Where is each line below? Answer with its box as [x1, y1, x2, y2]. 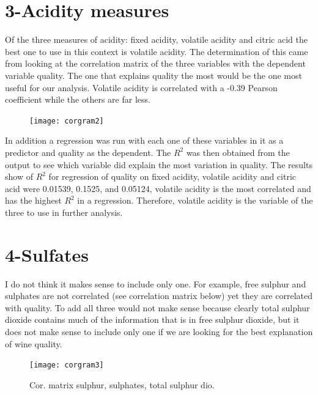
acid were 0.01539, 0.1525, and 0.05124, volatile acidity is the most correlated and [5, 182, 311, 194]
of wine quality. [5, 337, 62, 350]
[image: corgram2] [29, 116, 104, 125]
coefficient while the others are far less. [5, 93, 150, 106]
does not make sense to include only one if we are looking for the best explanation [5, 325, 313, 338]
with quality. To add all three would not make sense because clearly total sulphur [5, 301, 310, 314]
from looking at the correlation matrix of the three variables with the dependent [5, 57, 306, 70]
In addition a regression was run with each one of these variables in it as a [5, 134, 284, 147]
